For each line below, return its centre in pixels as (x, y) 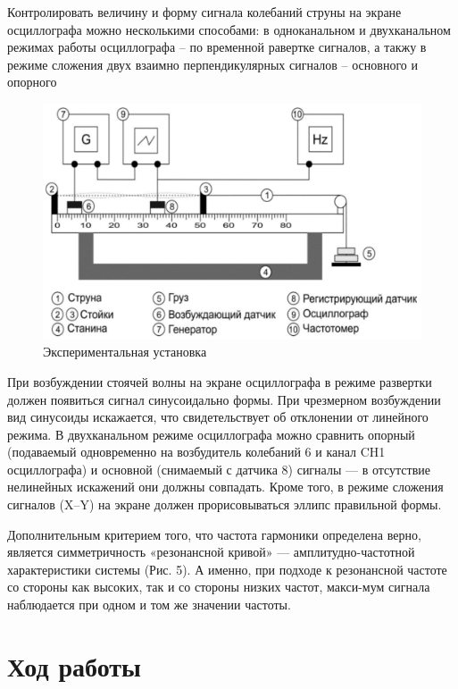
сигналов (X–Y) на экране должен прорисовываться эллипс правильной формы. (225, 504)
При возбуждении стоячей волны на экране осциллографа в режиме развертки (220, 381)
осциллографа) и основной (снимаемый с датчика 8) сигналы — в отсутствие (219, 469)
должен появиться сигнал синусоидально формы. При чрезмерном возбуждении (224, 399)
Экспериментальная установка (125, 352)
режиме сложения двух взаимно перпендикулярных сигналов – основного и (212, 64)
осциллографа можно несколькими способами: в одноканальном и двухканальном (229, 29)
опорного (32, 82)
